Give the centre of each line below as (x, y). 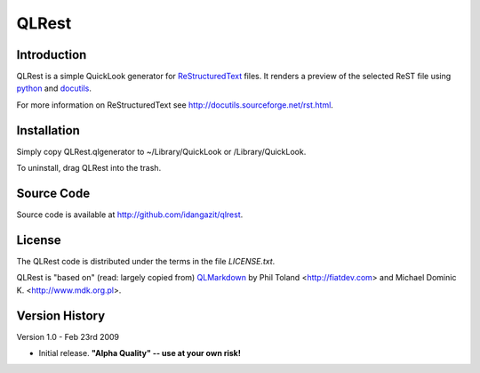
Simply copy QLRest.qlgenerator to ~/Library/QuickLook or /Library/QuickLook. (161, 151)
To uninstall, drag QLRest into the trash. (89, 168)
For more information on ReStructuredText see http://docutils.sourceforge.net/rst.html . (175, 105)
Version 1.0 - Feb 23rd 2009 (68, 337)
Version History (61, 316)
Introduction (52, 55)
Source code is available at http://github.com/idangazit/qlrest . (130, 215)
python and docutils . (54, 88)
